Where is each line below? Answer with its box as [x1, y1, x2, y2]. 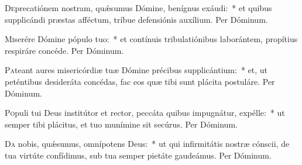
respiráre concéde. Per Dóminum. [5, 44, 124, 56]
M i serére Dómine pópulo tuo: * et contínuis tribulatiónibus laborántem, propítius [5, 33, 298, 45]
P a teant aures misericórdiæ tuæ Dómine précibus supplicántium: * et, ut [5, 64, 267, 76]
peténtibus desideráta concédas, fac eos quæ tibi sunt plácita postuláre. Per [5, 75, 275, 87]
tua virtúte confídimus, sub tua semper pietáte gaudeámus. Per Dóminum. [5, 149, 272, 161]
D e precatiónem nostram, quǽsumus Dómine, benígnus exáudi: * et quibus [5, 2, 272, 13]
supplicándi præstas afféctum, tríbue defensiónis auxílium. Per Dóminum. [5, 13, 268, 25]
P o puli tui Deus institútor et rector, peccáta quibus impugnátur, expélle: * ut [5, 106, 285, 119]
